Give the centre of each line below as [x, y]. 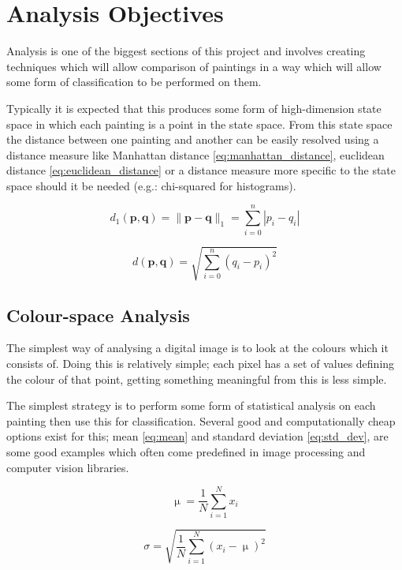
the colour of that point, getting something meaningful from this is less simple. [197, 379]
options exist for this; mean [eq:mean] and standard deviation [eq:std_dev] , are [197, 436]
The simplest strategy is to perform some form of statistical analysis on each [191, 405]
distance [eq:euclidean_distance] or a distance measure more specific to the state [201, 170]
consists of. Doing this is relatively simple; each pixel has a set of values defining [201, 363]
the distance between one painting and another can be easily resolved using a [193, 139]
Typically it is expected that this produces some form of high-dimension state [194, 108]
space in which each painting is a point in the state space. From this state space [199, 124]
